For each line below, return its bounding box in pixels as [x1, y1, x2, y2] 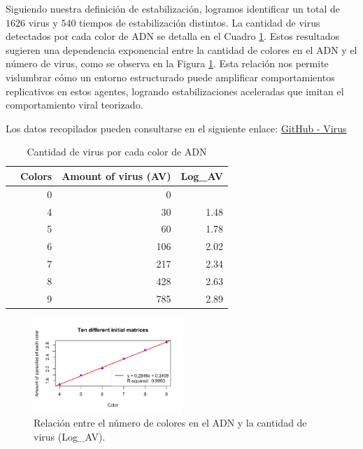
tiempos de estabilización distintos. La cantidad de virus [79, 15, 320, 29]
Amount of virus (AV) [62, 168, 171, 183]
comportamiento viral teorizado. [6, 97, 143, 112]
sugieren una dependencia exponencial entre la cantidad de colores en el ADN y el [6, 42, 357, 57]
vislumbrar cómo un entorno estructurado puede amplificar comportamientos [6, 69, 335, 84]
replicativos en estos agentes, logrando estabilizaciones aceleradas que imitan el [6, 83, 344, 98]
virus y [28, 15, 58, 29]
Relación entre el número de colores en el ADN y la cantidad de [34, 415, 307, 430]
